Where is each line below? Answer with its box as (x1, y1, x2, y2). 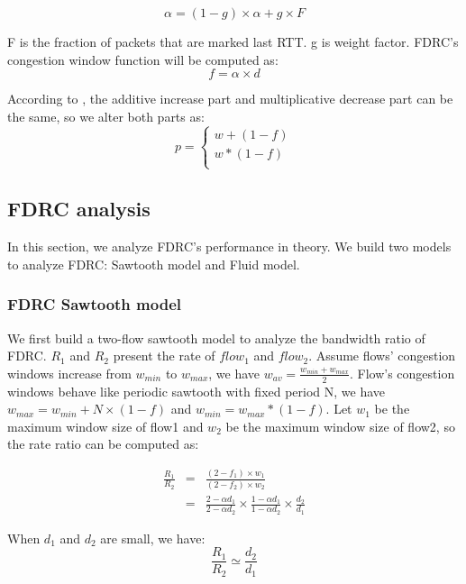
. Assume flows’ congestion (308, 346, 456, 365)
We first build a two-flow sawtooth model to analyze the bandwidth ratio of (7, 328, 425, 347)
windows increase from (7, 363, 132, 382)
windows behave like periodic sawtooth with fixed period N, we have (7, 381, 386, 400)
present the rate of (113, 346, 215, 365)
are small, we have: (100, 528, 206, 547)
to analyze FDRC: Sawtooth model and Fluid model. (7, 254, 300, 273)
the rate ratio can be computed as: (7, 434, 199, 453)
